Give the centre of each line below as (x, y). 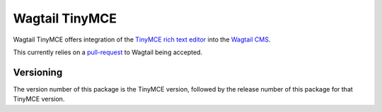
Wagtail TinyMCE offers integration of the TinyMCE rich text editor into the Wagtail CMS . (142, 39)
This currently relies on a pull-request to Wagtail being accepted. (108, 52)
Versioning (38, 72)
